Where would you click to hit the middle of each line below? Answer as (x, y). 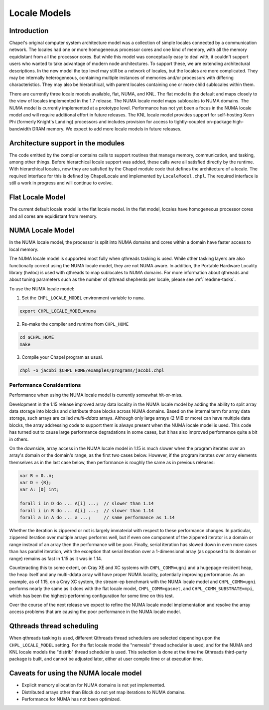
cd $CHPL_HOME (37, 338)
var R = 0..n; (37, 475)
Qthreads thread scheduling (54, 626)
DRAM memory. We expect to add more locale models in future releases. (107, 129)
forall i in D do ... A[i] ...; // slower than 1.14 (87, 504)
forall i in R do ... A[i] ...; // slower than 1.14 (87, 510)
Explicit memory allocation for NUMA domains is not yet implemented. (93, 685)
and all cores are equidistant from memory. (53, 216)
